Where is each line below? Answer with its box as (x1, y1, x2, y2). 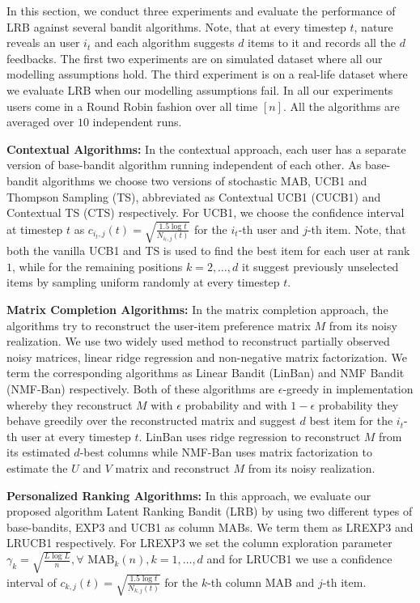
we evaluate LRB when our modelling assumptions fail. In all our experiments (6, 81, 393, 98)
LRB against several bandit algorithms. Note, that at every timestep (6, 18, 346, 35)
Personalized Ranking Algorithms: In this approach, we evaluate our (6, 486, 371, 503)
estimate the (6, 459, 68, 476)
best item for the (309, 412, 393, 429)
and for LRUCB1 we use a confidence (206, 550, 392, 567)
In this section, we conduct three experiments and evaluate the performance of (6, 2, 396, 19)
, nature (354, 18, 393, 35)
